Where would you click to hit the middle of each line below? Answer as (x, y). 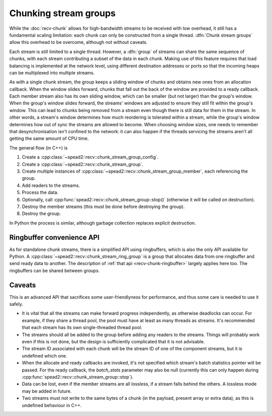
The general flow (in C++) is (39, 148)
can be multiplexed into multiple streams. (52, 73)
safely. (16, 304)
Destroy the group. (42, 214)
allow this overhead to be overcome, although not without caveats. (79, 42)
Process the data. (40, 192)
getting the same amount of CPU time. (49, 138)
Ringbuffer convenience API (54, 237)
